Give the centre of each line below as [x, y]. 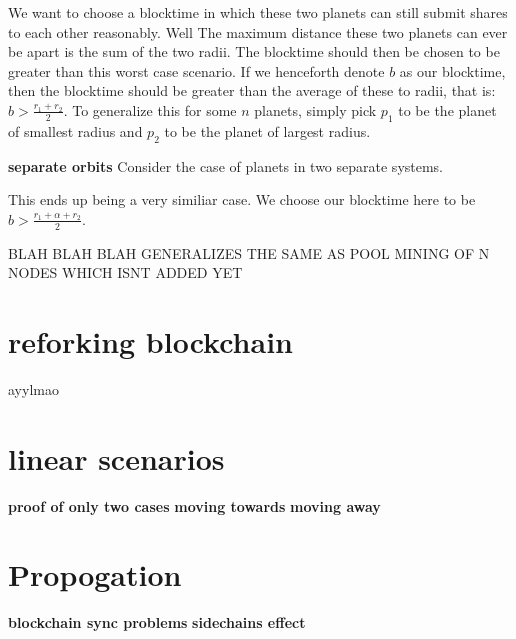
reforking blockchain [150, 340]
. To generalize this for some [150, 109]
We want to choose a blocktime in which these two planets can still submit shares [258, 12]
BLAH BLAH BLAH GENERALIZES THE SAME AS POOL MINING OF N [249, 252]
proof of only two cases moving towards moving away [194, 505]
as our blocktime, [452, 70]
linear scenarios [116, 457]
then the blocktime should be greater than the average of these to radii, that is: [252, 90]
